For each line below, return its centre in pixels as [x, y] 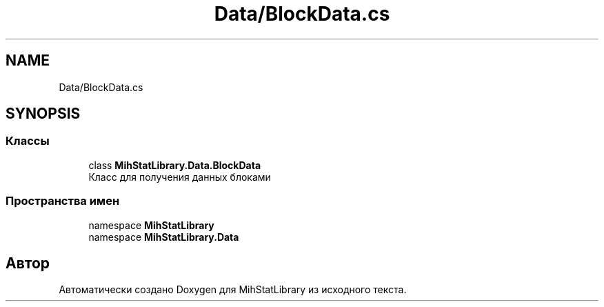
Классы [28, 141]
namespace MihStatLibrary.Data [164, 237]
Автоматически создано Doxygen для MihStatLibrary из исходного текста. [233, 290]
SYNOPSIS [43, 114]
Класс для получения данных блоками [180, 177]
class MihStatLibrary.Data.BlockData [175, 165]
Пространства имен [63, 201]
